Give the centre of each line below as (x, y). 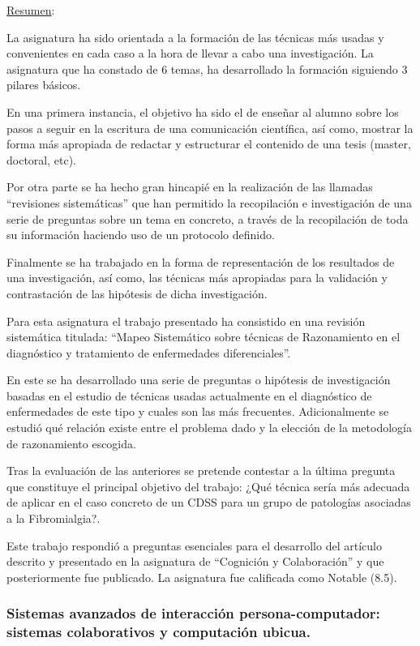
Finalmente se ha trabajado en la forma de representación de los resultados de (201, 261)
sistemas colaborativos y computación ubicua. (159, 632)
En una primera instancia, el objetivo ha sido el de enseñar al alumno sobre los (203, 111)
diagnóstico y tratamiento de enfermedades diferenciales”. (149, 352)
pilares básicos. (44, 85)
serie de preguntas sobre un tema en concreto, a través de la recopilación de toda (208, 218)
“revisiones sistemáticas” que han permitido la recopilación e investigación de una (209, 202)
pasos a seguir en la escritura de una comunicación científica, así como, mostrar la (210, 128)
